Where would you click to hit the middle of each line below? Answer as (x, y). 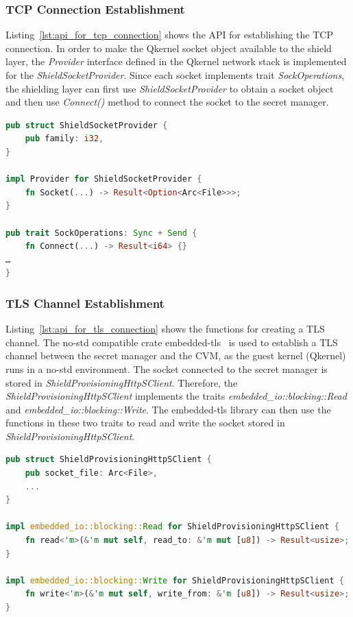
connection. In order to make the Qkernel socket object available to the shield (169, 48)
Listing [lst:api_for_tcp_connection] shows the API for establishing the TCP (169, 35)
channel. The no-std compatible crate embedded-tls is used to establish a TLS (172, 342)
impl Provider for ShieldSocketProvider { (104, 179)
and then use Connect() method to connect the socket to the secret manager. (167, 102)
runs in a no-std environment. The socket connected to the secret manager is (167, 368)
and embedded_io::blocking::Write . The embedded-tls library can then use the (168, 409)
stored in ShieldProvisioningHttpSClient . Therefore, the (122, 382)
